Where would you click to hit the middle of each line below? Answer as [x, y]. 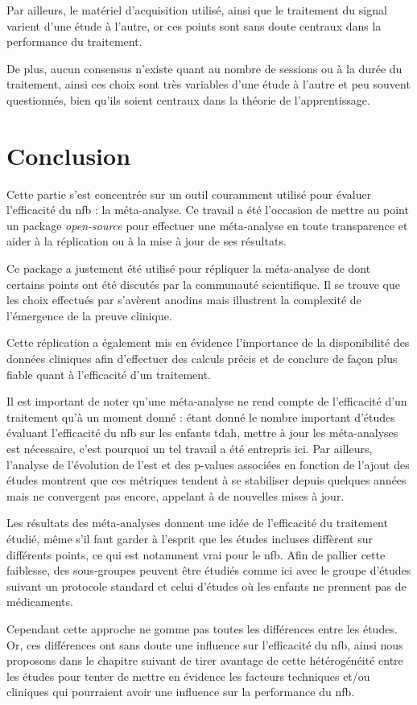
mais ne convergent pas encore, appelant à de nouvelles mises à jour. [175, 495]
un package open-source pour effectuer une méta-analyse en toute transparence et [207, 225]
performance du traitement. [74, 41]
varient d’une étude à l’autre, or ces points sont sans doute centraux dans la [194, 25]
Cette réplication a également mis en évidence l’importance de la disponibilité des [208, 342]
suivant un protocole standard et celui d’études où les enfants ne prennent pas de [206, 585]
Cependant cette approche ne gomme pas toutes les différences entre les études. [202, 628]
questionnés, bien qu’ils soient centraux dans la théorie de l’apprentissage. [188, 99]
